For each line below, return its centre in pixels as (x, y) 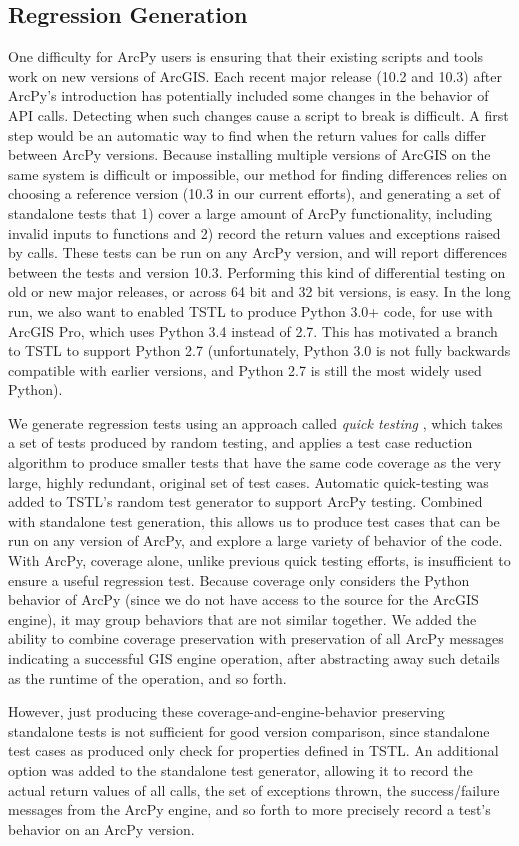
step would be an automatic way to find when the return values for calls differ (247, 134)
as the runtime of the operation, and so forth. (147, 677)
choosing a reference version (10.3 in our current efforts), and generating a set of (254, 193)
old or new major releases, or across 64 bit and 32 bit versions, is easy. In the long (259, 291)
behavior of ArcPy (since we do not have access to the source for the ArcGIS (243, 599)
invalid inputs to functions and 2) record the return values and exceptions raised (254, 232)
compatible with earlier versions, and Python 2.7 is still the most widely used (245, 369)
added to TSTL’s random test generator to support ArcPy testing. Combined (245, 501)
